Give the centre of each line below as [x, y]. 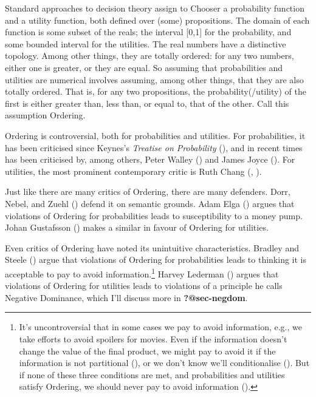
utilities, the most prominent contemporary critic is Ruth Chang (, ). [133, 171]
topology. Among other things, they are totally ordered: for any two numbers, [149, 56]
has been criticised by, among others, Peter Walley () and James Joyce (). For [150, 159]
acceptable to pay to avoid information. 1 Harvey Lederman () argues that [142, 273]
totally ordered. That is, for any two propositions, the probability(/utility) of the [156, 91]
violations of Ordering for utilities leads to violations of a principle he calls [144, 286]
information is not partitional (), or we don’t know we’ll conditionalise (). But [164, 363]
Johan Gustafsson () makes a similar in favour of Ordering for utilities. [137, 227]
